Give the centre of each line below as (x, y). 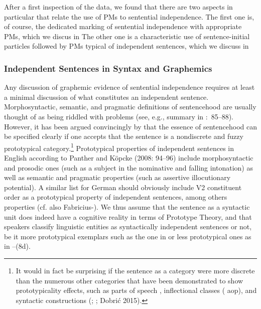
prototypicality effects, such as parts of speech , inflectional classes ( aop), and (136, 290)
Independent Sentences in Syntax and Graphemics (108, 68)
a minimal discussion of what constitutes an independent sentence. (106, 97)
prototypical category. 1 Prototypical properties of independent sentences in (119, 147)
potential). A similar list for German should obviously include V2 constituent (123, 187)
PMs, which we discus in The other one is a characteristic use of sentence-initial (127, 36)
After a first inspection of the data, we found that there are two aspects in (118, 7)
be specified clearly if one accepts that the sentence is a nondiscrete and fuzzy (124, 136)
